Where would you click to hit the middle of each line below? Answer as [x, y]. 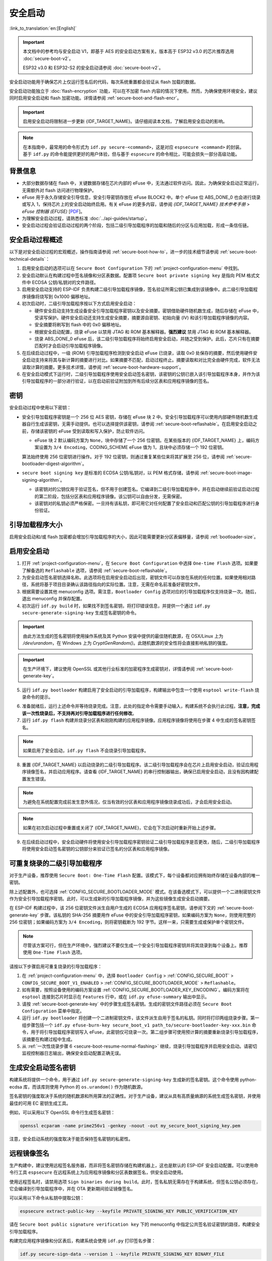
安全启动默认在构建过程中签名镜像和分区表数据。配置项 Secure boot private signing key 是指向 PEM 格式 [139, 275]
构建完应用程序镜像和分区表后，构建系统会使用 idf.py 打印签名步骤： [83, 1241]
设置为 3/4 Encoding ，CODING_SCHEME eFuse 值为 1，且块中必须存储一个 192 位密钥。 [132, 447]
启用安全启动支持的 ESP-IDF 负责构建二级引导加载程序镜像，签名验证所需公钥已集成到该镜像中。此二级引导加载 [138, 290]
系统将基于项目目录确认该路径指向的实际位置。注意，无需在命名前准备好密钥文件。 [117, 585]
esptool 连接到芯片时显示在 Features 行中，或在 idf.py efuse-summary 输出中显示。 [116, 997]
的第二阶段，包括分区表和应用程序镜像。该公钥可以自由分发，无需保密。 [110, 496]
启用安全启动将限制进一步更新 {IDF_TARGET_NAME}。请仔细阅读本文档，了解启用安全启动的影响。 [125, 122]
